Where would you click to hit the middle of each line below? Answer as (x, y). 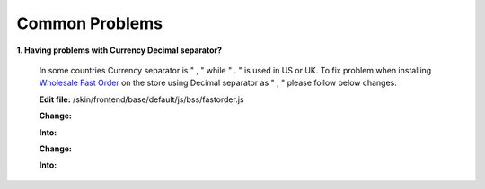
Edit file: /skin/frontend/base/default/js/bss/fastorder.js (141, 99)
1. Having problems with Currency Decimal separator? (119, 50)
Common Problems (90, 23)
